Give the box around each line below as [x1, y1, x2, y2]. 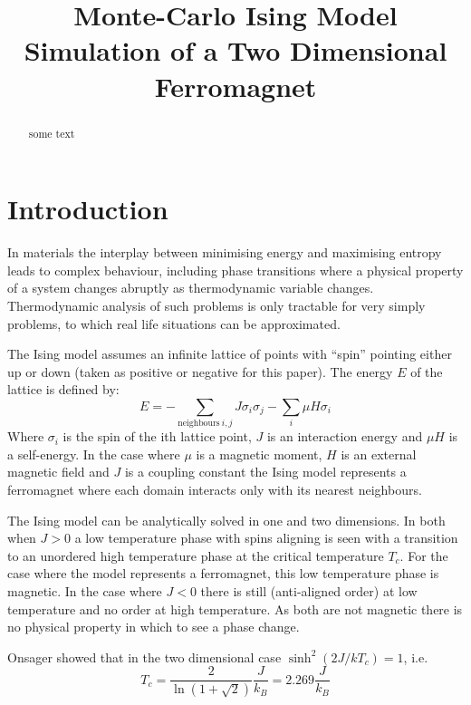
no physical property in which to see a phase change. [7, 617, 300, 636]
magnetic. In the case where [7, 581, 162, 600]
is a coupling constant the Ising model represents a [124, 462, 407, 481]
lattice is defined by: [7, 380, 120, 399]
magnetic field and [7, 462, 110, 481]
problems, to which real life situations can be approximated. [7, 314, 341, 333]
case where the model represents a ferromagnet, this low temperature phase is [7, 564, 439, 583]
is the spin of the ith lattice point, [62, 427, 252, 446]
